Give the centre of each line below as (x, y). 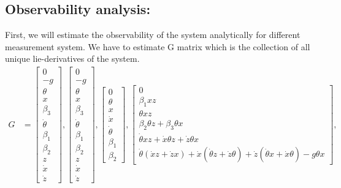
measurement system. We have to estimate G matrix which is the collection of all (158, 46)
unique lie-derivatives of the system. (72, 58)
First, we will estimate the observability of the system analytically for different (153, 35)
